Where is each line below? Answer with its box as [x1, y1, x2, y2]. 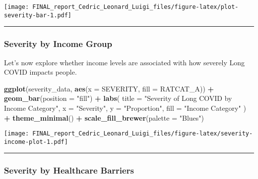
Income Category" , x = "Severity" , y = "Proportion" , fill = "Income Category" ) [4, 102, 246, 113]
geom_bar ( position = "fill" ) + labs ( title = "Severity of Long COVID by [4, 93, 232, 103]
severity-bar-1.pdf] [4, 11, 72, 19]
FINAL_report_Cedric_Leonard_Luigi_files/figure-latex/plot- [32, 3, 239, 10]
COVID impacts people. [4, 67, 77, 77]
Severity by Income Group [4, 38, 112, 50]
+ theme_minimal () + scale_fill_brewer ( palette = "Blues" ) [4, 112, 204, 123]
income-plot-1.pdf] [4, 138, 68, 145]
